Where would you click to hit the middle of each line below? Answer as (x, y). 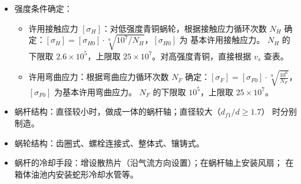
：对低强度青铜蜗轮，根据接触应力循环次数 (184, 28)
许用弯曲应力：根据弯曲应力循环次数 (99, 77)
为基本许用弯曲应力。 (95, 91)
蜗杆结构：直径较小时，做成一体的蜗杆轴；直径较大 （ (118, 111)
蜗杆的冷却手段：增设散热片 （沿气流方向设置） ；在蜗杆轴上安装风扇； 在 (154, 163)
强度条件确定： (43, 8)
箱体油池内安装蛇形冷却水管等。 (76, 174)
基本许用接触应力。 (228, 40)
